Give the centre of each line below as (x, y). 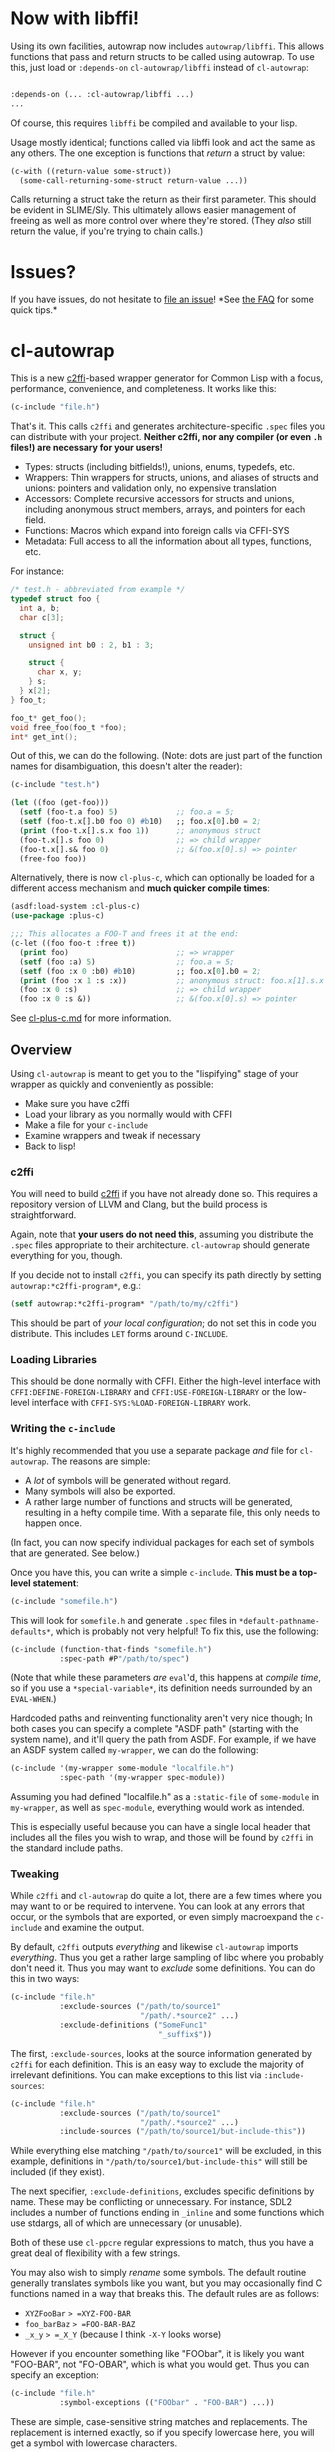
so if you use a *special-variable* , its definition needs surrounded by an (161, 1688)
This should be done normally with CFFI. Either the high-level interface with (166, 1381)
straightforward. (43, 1215)
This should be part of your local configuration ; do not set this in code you (163, 1323)
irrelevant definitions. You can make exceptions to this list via (136, 2074)
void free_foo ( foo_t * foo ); (69, 727)
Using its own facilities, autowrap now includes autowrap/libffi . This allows (167, 46)
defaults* (31, 1632)
